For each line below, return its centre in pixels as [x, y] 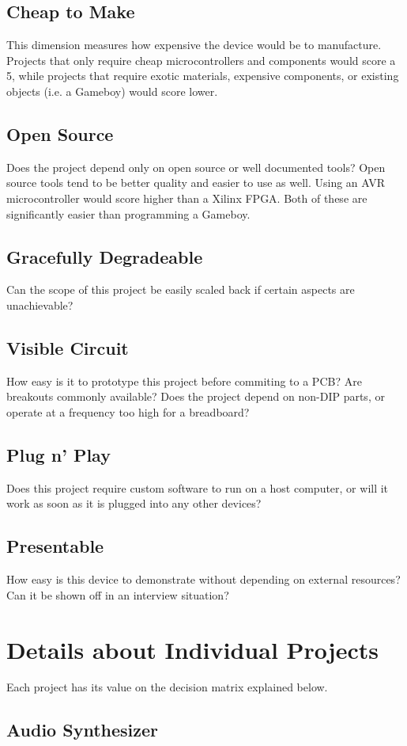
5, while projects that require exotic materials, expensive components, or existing [203, 76]
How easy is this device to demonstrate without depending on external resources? [203, 579]
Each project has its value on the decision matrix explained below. [167, 687]
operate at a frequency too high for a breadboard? [128, 411]
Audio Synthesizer [83, 730]
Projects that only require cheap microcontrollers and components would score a [201, 60]
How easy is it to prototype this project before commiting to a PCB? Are [184, 381]
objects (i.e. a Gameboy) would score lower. [112, 91]
